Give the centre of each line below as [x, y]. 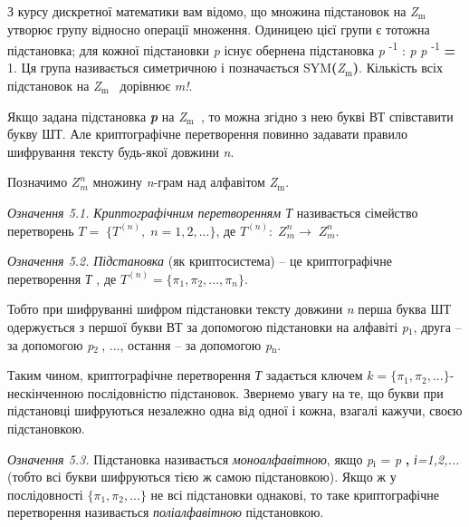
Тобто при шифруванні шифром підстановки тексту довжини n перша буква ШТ [230, 309]
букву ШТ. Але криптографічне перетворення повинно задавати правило [207, 134]
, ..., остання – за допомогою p [187, 344]
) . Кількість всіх [397, 68]
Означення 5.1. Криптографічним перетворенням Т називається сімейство [213, 212]
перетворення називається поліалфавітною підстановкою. [166, 512]
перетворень [41, 230]
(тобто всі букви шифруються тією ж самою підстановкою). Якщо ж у [202, 477]
